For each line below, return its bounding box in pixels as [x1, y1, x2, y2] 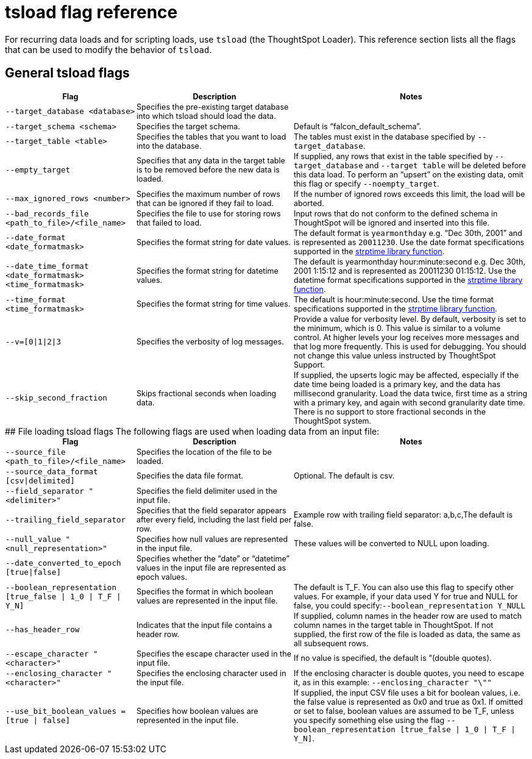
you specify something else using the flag [294, 715, 445, 725]
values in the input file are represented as [137, 563, 286, 572]
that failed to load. [137, 218, 202, 227]
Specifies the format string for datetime [137, 266, 278, 276]
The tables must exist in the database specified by [294, 132, 475, 141]
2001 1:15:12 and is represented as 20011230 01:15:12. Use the [294, 266, 516, 276]
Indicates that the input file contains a [137, 620, 272, 630]
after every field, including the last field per [137, 515, 292, 524]
